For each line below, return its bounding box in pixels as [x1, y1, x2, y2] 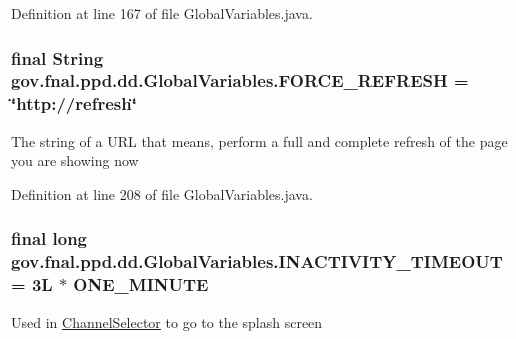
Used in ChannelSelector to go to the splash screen [11, 311, 323, 332]
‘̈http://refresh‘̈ [11, 91, 137, 116]
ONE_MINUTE [73, 272, 209, 297]
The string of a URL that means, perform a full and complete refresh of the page [11, 130, 508, 151]
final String [11, 45, 104, 70]
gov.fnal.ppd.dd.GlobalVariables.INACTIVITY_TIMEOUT [11, 249, 503, 274]
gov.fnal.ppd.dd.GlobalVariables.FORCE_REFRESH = [11, 68, 469, 93]
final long [11, 226, 88, 251]
